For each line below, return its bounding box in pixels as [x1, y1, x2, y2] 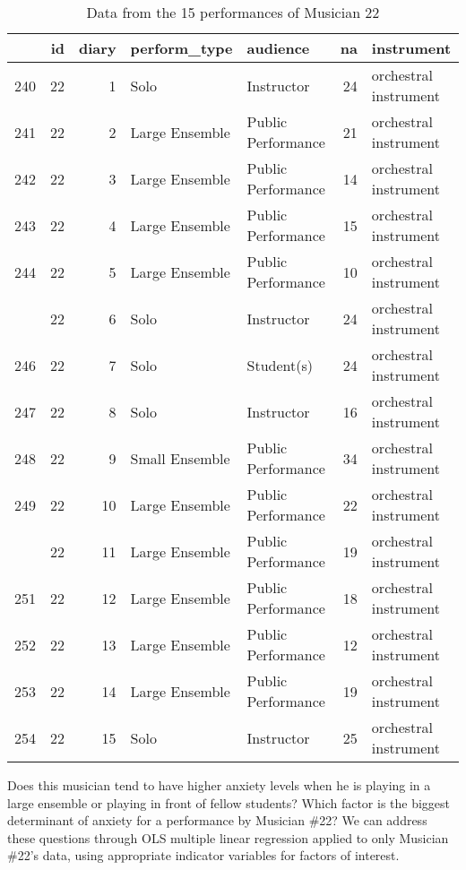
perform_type [130, 38, 233, 58]
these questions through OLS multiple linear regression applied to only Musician [7, 828, 449, 847]
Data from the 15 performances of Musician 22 [86, 2, 380, 22]
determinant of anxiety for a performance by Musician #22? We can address [7, 811, 427, 830]
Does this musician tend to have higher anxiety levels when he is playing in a [7, 776, 431, 794]
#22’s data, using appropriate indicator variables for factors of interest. [7, 846, 400, 865]
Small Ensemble [130, 447, 230, 469]
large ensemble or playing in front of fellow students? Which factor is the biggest [7, 793, 451, 812]
